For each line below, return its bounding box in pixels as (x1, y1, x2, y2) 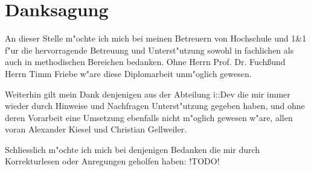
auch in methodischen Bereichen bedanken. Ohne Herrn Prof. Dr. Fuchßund (5, 55, 286, 68)
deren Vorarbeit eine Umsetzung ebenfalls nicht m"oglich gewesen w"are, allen (5, 111, 293, 123)
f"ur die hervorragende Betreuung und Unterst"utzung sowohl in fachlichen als (5, 43, 294, 56)
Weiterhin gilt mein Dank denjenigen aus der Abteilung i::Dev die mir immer (5, 87, 290, 100)
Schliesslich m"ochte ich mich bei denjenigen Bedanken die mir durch (5, 143, 260, 155)
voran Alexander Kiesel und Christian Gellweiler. (5, 123, 187, 135)
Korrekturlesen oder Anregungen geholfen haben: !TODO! (5, 155, 220, 167)
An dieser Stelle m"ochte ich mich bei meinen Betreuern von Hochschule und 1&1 (5, 32, 307, 45)
